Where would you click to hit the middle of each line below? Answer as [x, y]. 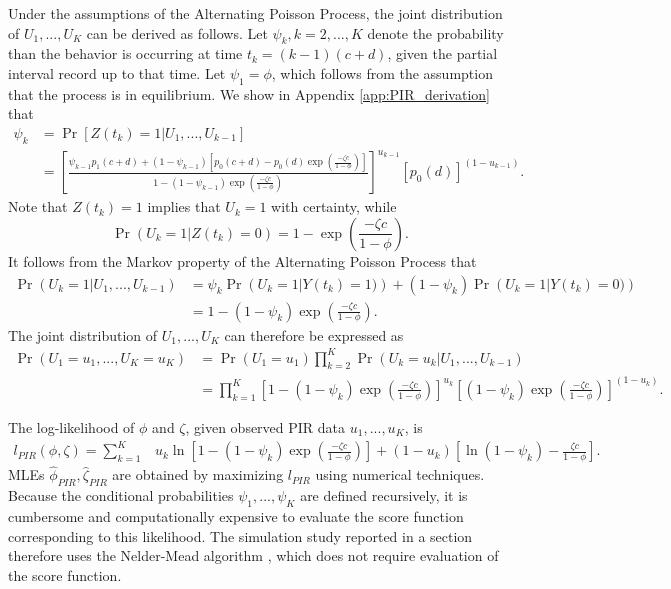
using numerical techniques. [400, 474]
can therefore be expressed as [314, 334]
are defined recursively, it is [384, 495]
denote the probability [435, 32]
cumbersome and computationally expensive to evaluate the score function [236, 515]
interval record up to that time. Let [117, 72]
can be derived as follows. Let [177, 32]
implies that [184, 206]
